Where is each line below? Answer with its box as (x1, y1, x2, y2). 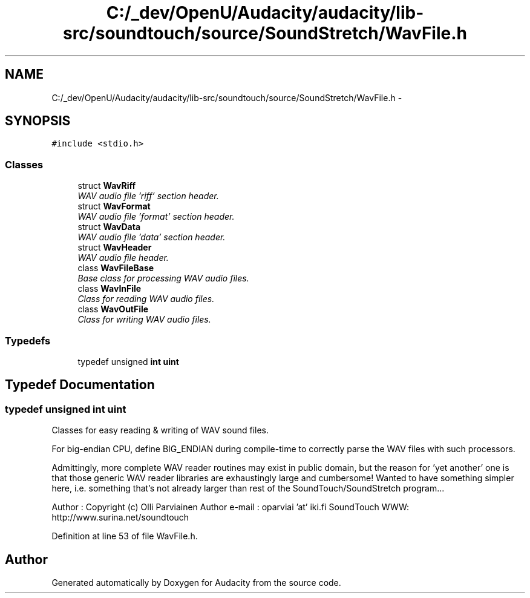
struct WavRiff (77, 180, 136, 191)
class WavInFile (77, 283, 142, 294)
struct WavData (77, 222, 141, 232)
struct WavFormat (77, 201, 151, 212)
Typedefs (5, 334, 51, 347)
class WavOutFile (77, 304, 149, 315)
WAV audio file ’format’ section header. (77, 211, 235, 222)
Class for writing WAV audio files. (77, 314, 211, 325)
